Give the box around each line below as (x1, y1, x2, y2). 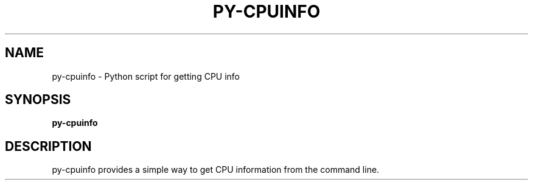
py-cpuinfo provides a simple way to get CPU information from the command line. (52, 164, 380, 175)
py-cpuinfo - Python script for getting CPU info (52, 71, 240, 82)
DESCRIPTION (5, 138, 92, 154)
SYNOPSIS (5, 92, 71, 108)
